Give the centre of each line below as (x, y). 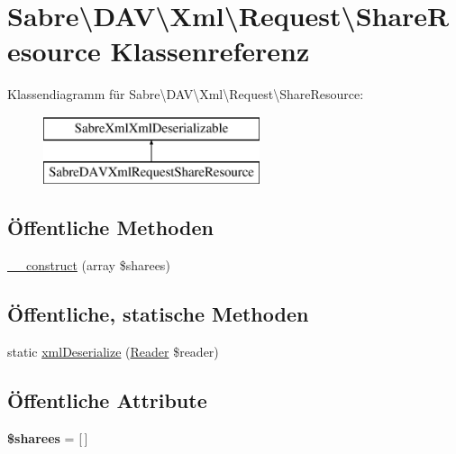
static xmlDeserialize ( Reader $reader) (113, 352)
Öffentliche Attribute (107, 400)
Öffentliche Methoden (110, 227)
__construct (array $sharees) (89, 265)
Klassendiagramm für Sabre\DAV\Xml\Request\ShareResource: (186, 94)
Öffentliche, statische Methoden (158, 314)
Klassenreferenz (210, 51)
